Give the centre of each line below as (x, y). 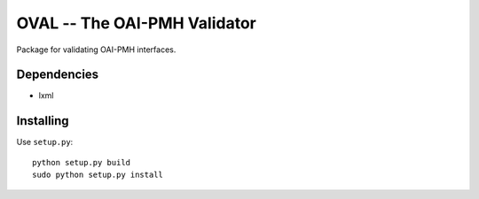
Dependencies (58, 75)
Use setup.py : (45, 142)
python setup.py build (82, 162)
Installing (43, 121)
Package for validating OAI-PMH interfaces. (96, 50)
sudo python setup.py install (98, 175)
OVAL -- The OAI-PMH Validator (136, 23)
